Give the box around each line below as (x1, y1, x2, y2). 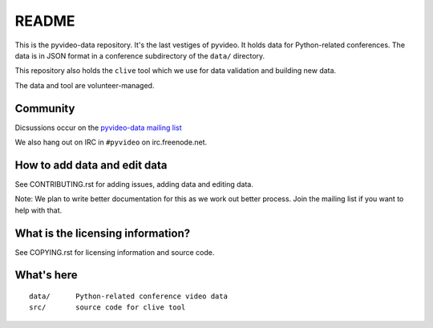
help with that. (14, 205, 63, 215)
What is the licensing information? (14, 226, 191, 240)
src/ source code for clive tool (29, 303, 186, 312)
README (14, 12, 75, 30)
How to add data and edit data (14, 158, 168, 172)
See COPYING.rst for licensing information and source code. (14, 247, 215, 257)
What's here (14, 269, 78, 282)
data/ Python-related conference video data (29, 292, 229, 301)
